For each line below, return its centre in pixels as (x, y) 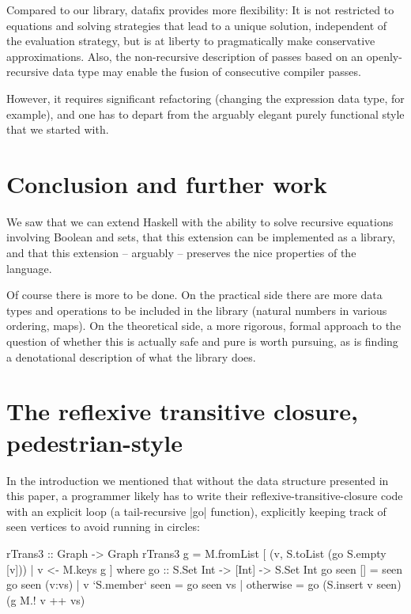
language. (29, 268)
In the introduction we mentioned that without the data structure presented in (198, 480)
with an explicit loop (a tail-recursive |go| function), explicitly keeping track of (196, 511)
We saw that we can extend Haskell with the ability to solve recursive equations (200, 221)
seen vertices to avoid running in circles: (103, 527)
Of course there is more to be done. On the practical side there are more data (194, 295)
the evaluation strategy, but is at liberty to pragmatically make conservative (191, 41)
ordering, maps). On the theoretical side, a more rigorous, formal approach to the (204, 326)
